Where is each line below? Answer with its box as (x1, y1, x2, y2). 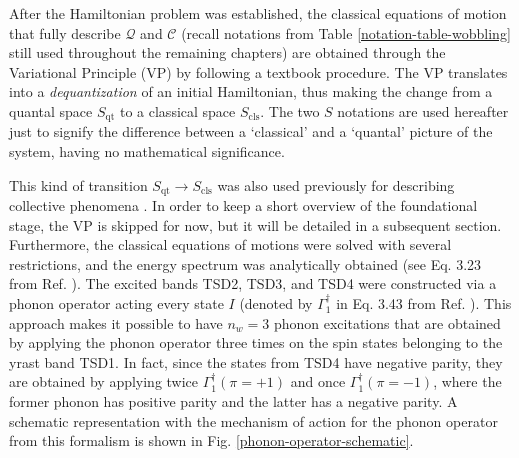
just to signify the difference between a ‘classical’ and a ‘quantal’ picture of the (9, 121, 493, 142)
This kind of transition (9, 174, 148, 195)
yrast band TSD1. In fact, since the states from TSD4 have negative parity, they (9, 351, 503, 372)
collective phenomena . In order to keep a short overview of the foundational (9, 195, 478, 216)
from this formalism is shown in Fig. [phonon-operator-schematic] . (9, 430, 414, 451)
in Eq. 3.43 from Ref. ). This (336, 293, 512, 314)
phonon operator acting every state (9, 293, 224, 314)
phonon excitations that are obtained (273, 312, 501, 333)
